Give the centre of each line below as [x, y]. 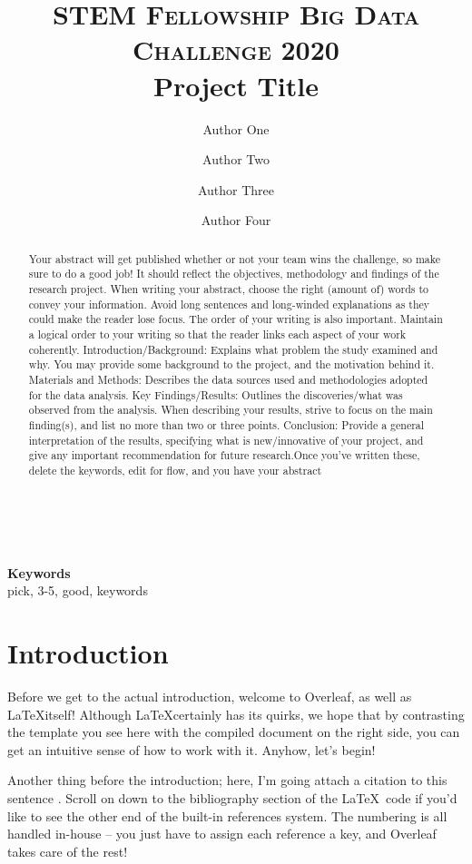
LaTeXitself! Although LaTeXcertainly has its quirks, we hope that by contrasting [236, 714]
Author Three [236, 189]
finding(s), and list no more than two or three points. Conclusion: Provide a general [226, 424]
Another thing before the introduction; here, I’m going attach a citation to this [227, 780]
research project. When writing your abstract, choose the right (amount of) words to [228, 288]
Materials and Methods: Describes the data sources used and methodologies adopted [228, 379]
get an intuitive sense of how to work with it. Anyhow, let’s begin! [192, 749]
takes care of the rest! [68, 851]
